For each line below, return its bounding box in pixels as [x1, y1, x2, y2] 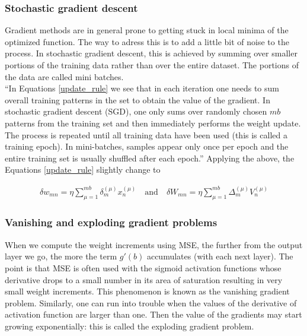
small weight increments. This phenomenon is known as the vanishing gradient [5, 285, 290, 297]
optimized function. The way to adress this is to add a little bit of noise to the [5, 35, 289, 47]
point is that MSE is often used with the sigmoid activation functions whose [5, 261, 282, 274]
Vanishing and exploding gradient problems [5, 215, 218, 230]
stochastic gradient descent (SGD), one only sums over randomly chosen [5, 105, 267, 118]
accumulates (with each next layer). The [146, 250, 293, 262]
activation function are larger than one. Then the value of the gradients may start [5, 308, 302, 321]
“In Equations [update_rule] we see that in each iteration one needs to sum [5, 82, 279, 94]
